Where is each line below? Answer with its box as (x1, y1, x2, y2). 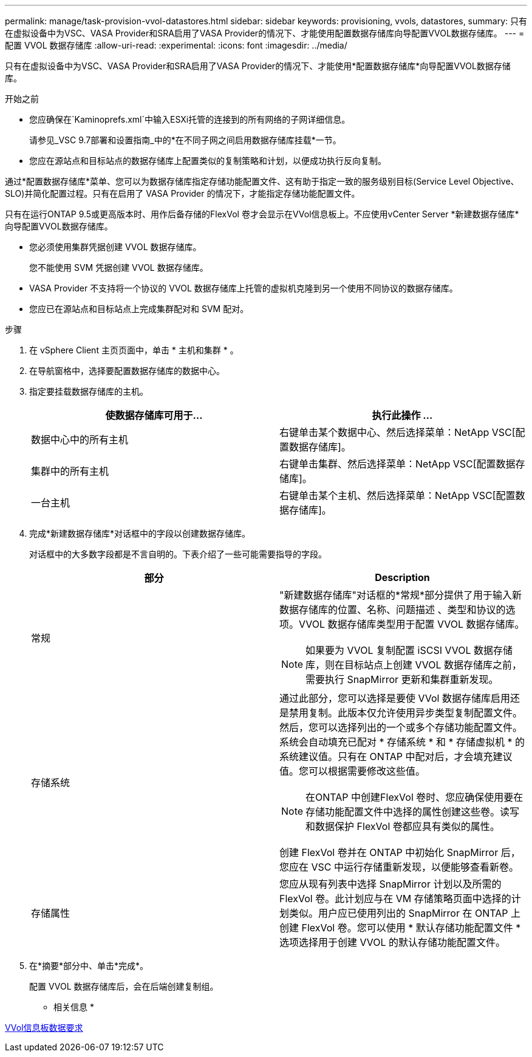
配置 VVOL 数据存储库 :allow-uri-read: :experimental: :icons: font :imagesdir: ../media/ (5, 40, 347, 50)
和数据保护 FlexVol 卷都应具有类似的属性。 (305, 820, 500, 832)
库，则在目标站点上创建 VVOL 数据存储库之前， (305, 659, 522, 671)
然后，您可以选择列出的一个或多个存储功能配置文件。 (279, 721, 523, 733)
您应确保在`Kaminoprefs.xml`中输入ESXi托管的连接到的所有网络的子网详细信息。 (29, 114, 350, 124)
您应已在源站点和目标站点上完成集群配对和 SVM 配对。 (29, 304, 249, 314)
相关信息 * (53, 1002, 94, 1012)
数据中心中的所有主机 (31, 433, 129, 446)
